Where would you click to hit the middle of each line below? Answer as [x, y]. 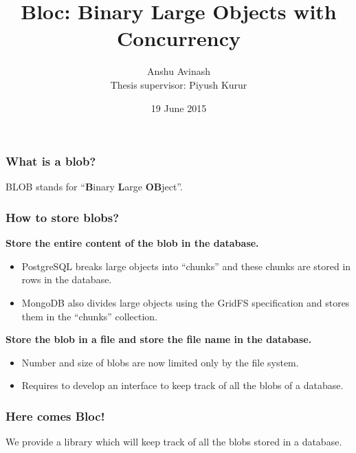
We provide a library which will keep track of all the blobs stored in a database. [174, 442]
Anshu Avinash [179, 71]
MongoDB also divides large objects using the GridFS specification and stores [186, 302]
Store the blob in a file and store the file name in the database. [159, 339]
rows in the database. [67, 279]
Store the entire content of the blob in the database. [132, 243]
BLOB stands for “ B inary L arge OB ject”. [94, 187]
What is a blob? [51, 161]
